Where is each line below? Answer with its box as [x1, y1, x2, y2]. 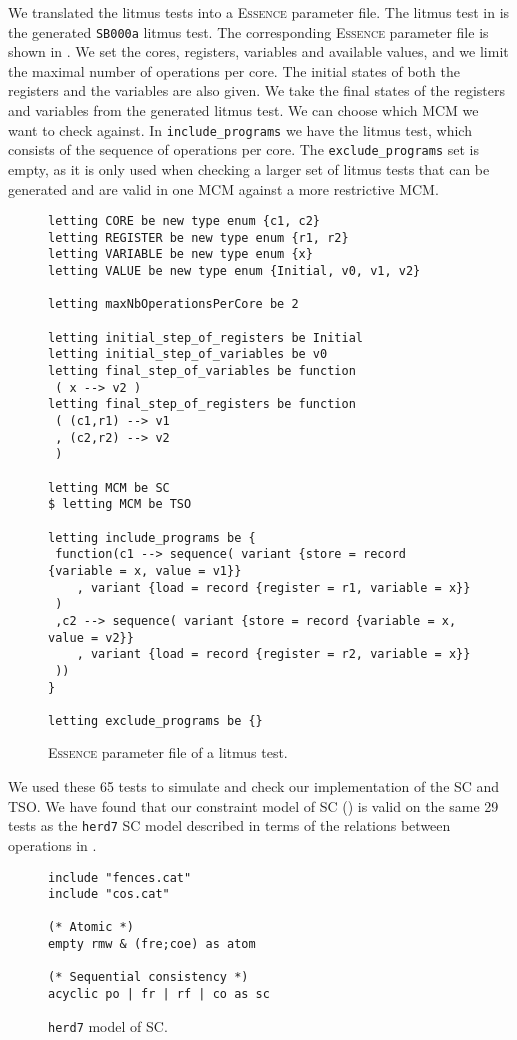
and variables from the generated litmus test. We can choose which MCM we [8, 100, 479, 121]
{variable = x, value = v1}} [48, 563, 242, 578]
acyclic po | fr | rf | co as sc [48, 987, 270, 1002]
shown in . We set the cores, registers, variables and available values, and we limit [8, 41, 509, 62]
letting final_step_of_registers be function [48, 397, 356, 412]
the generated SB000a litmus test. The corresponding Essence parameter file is [8, 21, 489, 42]
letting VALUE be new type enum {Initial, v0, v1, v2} [48, 264, 421, 279]
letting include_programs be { [48, 530, 256, 545]
